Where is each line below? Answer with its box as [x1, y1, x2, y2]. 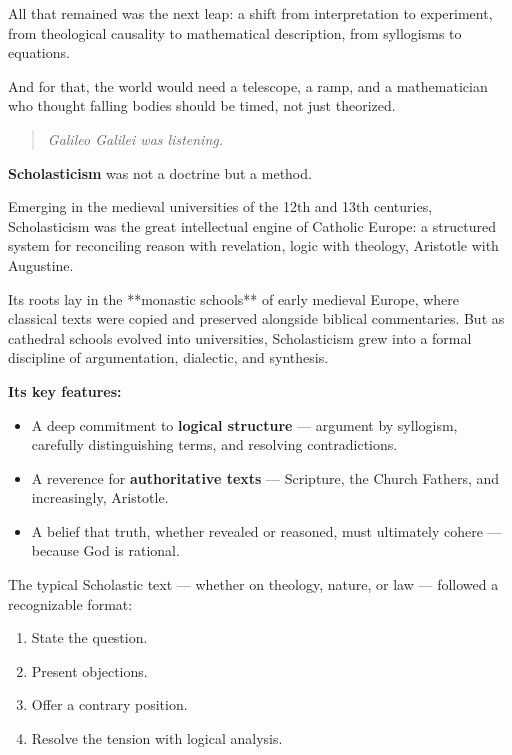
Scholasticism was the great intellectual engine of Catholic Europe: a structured [8, 215, 496, 236]
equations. [8, 42, 70, 63]
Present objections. [31, 660, 148, 681]
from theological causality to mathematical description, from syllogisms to [8, 22, 462, 43]
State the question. [31, 627, 148, 648]
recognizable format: [8, 593, 133, 614]
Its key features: [8, 380, 122, 401]
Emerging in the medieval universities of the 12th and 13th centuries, [8, 196, 433, 217]
